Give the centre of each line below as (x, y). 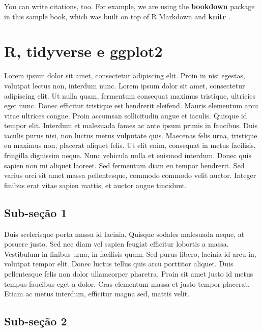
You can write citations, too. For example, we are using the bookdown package (129, 6)
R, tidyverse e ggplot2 (83, 51)
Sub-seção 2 (36, 321)
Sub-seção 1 (36, 212)
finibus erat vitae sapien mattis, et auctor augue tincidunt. (95, 185)
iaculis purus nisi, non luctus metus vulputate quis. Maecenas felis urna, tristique (131, 135)
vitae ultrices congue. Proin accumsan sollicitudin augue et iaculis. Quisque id (126, 115)
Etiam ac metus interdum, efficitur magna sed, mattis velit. (97, 294)
